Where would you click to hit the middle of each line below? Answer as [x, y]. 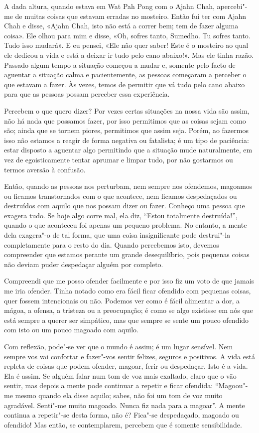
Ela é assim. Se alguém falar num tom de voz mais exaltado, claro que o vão [120, 375]
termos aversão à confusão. [45, 169]
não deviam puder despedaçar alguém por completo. [84, 264]
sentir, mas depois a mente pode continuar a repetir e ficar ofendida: [109, 385]
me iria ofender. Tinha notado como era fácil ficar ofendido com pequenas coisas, [128, 291]
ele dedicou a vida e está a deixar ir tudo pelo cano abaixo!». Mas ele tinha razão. [129, 55]
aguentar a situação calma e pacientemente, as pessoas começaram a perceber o [125, 74]
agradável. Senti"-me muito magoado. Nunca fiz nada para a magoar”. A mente [125, 405]
